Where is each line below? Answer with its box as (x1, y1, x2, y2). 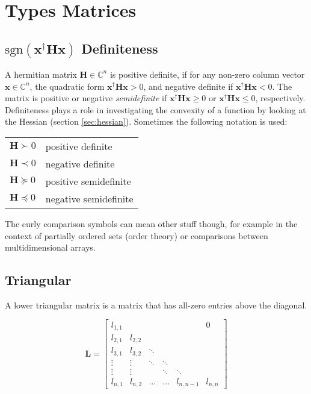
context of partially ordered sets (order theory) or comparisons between (5, 229, 268, 242)
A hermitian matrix (5, 67, 77, 80)
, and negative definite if (143, 80, 233, 92)
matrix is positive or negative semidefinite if (5, 92, 167, 104)
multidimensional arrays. (5, 241, 96, 254)
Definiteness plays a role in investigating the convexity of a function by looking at (5, 103, 306, 116)
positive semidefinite (45, 174, 131, 188)
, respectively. (255, 92, 306, 104)
